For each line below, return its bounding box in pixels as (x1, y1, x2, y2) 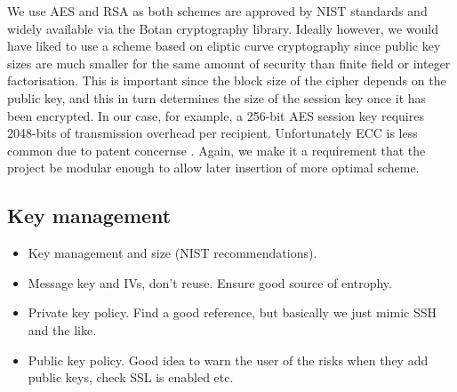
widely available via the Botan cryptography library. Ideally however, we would (7, 19, 438, 37)
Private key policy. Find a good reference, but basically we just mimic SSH (28, 303, 437, 322)
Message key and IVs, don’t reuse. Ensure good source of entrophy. (28, 273, 392, 292)
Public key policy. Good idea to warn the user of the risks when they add (28, 350, 429, 369)
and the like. (28, 320, 97, 339)
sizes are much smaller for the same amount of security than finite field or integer (7, 53, 451, 72)
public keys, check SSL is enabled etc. (28, 368, 234, 387)
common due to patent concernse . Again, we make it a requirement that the (7, 140, 426, 159)
